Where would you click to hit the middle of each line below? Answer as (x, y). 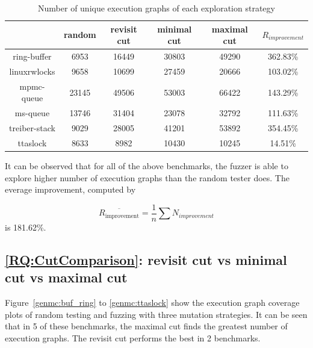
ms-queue (32, 113)
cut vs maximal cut (66, 277)
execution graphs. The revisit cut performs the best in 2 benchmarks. (133, 337)
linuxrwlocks (32, 71)
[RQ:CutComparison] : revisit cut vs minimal (146, 259)
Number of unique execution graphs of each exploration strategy (156, 8)
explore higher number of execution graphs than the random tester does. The (147, 177)
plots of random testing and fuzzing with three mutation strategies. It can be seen (156, 314)
